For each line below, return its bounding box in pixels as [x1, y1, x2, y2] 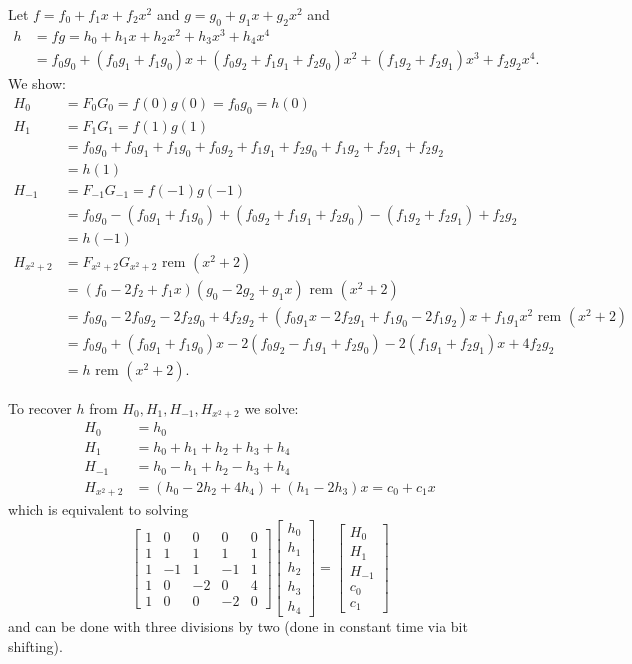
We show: [8, 73, 67, 94]
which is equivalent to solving [8, 499, 189, 520]
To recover [8, 397, 72, 418]
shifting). [8, 635, 63, 656]
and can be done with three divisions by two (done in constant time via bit [8, 616, 468, 637]
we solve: [244, 397, 299, 418]
